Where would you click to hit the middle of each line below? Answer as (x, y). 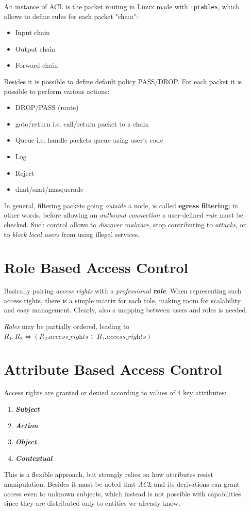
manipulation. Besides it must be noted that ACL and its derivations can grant (122, 484)
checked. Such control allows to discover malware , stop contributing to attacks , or (125, 224)
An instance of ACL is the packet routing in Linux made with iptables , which (122, 6)
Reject (25, 173)
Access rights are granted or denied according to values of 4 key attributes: (115, 392)
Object (26, 442)
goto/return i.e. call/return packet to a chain (82, 123)
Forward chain (37, 65)
